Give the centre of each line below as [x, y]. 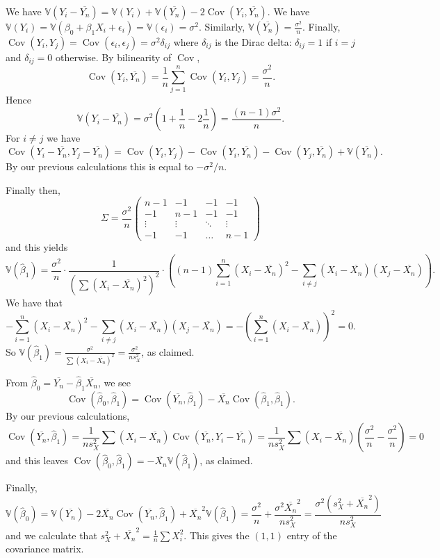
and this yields [37, 247]
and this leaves [37, 460]
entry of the [312, 535]
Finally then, [33, 189]
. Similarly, [222, 26]
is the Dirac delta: [253, 42]
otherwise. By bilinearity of [113, 57]
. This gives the [217, 535]
